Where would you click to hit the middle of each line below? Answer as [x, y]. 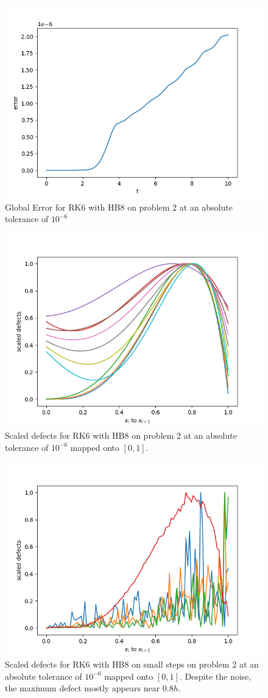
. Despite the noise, [215, 676]
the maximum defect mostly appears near [83, 688]
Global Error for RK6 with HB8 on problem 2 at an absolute [119, 207]
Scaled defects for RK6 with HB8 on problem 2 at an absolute [121, 435]
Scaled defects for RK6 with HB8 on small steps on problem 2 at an [132, 664]
